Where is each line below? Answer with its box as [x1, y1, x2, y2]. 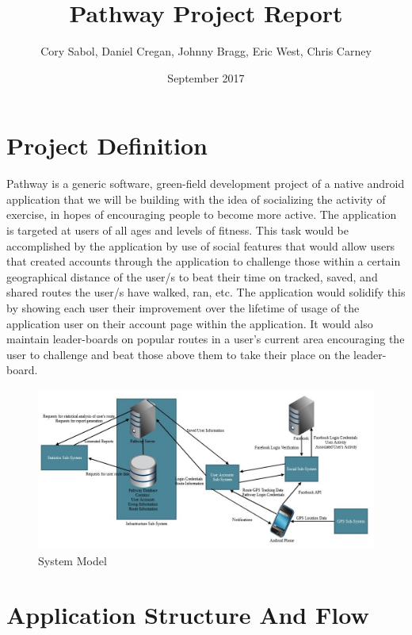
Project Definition [6, 129, 208, 162]
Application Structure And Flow [6, 599, 369, 631]
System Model [38, 552, 107, 568]
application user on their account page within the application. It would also [6, 315, 373, 331]
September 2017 [167, 69, 245, 86]
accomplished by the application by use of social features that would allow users [6, 237, 395, 254]
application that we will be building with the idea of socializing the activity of [6, 190, 386, 207]
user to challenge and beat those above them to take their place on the [6, 346, 350, 362]
